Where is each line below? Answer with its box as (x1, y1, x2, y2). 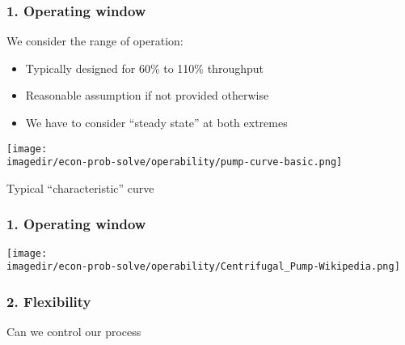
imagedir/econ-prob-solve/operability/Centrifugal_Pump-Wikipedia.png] (6, 261, 400, 273)
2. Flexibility (6, 291, 91, 311)
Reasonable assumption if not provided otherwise (25, 87, 269, 104)
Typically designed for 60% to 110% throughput (25, 59, 264, 76)
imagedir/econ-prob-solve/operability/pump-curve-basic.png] (6, 156, 343, 168)
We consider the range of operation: (6, 32, 184, 49)
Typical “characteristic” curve (6, 179, 154, 196)
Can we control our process (6, 323, 141, 340)
